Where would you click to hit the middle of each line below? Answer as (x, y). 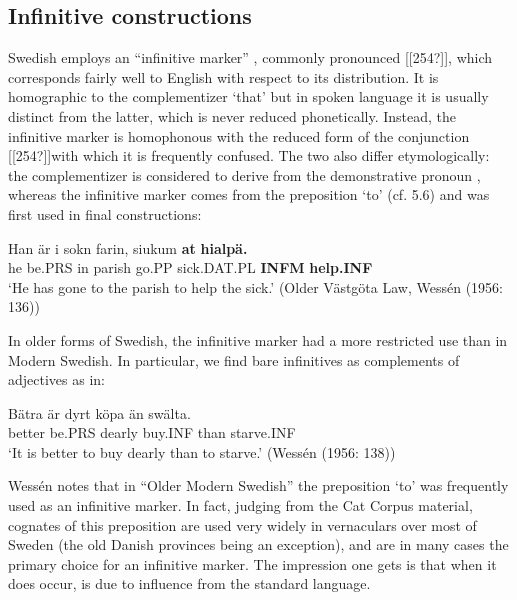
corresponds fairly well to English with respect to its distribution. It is (223, 76)
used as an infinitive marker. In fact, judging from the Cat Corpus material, (240, 505)
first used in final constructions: (105, 213)
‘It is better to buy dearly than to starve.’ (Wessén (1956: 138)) (202, 451)
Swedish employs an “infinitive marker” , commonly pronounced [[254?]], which (250, 57)
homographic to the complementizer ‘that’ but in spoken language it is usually (248, 96)
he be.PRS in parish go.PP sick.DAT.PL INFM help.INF (190, 267)
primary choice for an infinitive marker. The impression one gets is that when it (252, 563)
